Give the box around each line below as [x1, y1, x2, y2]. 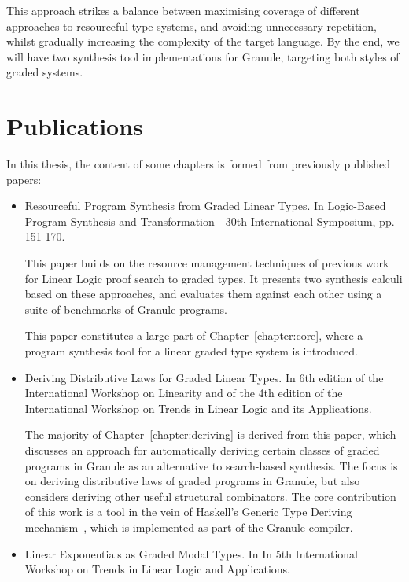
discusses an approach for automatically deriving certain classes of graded [24, 442, 380, 458]
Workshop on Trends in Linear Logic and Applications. [24, 561, 290, 577]
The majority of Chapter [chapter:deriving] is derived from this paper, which [24, 426, 396, 443]
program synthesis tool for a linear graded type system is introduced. [24, 343, 358, 359]
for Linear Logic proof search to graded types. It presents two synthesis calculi [24, 270, 403, 286]
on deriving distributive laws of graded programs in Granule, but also [24, 473, 360, 489]
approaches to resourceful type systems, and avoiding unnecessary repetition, [6, 17, 377, 34]
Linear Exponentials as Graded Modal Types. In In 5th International [24, 545, 359, 562]
